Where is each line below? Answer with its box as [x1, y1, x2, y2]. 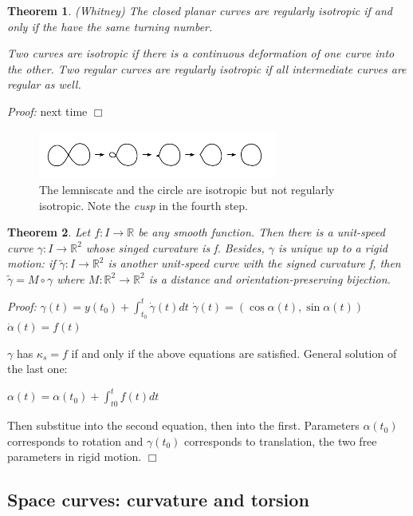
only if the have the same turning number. [7, 18, 213, 34]
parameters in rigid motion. [7, 448, 142, 465]
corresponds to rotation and [7, 432, 144, 449]
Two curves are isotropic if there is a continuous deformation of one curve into [7, 45, 395, 62]
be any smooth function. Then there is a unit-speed [138, 224, 385, 240]
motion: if [7, 255, 56, 272]
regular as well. [7, 76, 81, 93]
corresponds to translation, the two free [184, 432, 377, 449]
